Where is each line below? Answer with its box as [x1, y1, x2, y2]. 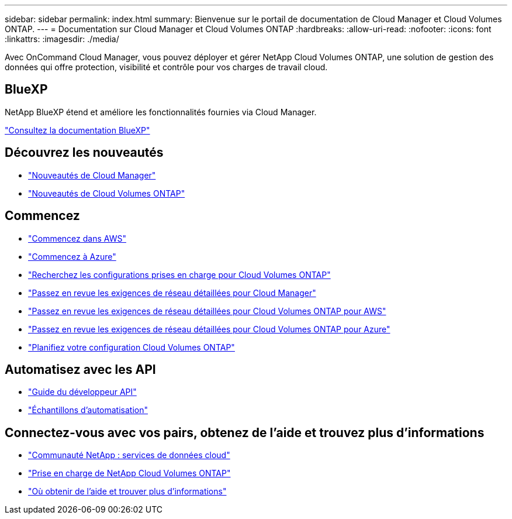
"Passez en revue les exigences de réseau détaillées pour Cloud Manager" [28, 287, 316, 298]
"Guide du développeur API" [28, 387, 137, 397]
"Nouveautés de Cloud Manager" [28, 170, 156, 180]
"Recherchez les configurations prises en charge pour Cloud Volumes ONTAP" [28, 269, 331, 280]
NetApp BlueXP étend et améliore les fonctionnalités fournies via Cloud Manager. [5, 106, 317, 117]
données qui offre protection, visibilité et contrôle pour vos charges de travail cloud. [5, 62, 328, 72]
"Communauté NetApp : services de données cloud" [28, 450, 230, 460]
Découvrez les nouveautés [5, 145, 164, 160]
